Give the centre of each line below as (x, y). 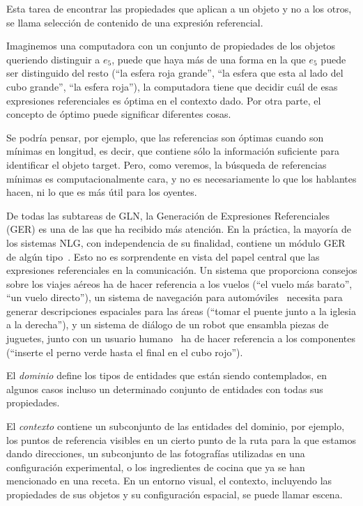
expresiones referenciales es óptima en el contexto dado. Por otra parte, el (164, 100)
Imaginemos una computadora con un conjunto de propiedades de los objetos (171, 46)
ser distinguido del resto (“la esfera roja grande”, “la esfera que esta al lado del (175, 73)
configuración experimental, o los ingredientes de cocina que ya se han (156, 467)
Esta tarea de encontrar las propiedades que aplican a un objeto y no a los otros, (179, 8)
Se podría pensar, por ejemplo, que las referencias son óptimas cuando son (165, 137)
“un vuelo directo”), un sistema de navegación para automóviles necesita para (175, 297)
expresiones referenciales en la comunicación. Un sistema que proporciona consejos (182, 270)
